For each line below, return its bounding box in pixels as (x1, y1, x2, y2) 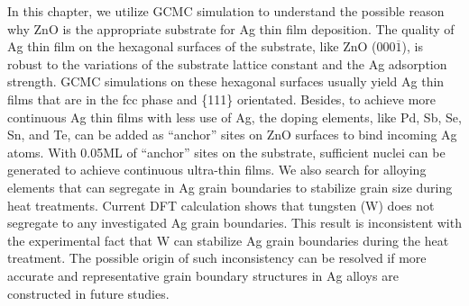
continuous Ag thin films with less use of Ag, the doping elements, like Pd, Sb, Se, (7, 107, 462, 126)
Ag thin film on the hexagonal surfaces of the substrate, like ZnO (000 (7, 37, 396, 56)
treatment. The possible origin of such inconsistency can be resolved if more (7, 248, 427, 267)
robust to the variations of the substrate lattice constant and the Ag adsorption (7, 54, 447, 73)
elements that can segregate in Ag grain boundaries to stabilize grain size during (7, 177, 453, 196)
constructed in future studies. (7, 283, 170, 302)
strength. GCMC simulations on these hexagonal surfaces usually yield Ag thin (7, 72, 445, 91)
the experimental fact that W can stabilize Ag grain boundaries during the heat (7, 230, 449, 249)
